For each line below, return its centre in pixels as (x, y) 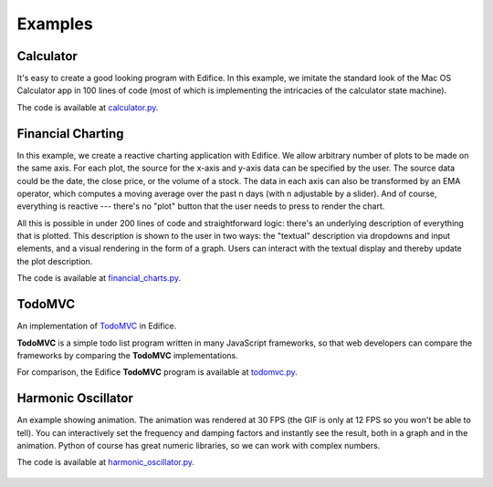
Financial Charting (70, 134)
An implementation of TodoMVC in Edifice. (97, 326)
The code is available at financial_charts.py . (99, 278)
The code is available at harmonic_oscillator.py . (106, 462)
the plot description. (55, 261)
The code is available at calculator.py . (88, 107)
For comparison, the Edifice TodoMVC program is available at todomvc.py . (157, 372)
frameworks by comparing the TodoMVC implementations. (127, 355)
